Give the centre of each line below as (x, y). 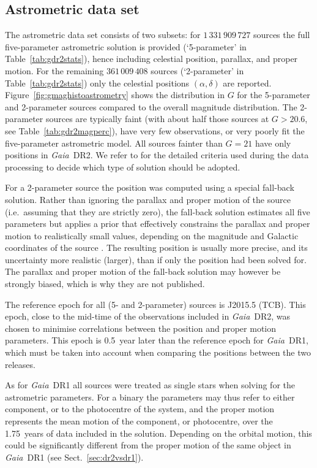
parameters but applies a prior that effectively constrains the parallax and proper (158, 224)
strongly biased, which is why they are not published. (105, 284)
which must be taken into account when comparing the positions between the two (158, 352)
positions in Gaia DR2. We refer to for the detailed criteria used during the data (157, 155)
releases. (20, 364)
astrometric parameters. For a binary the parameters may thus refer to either (150, 397)
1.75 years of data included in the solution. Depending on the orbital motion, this (158, 433)
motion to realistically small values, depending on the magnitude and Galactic (152, 235)
